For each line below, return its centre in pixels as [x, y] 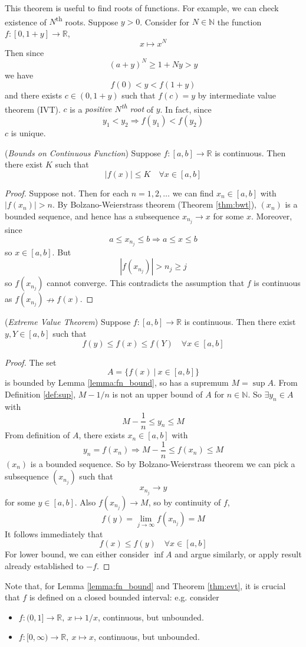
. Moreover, [272, 216]
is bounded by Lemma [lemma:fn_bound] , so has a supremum [117, 382]
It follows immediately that [54, 533]
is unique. [28, 133]
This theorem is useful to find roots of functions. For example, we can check [142, 8]
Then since [24, 52]
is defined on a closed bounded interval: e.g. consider [124, 597]
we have [19, 75]
